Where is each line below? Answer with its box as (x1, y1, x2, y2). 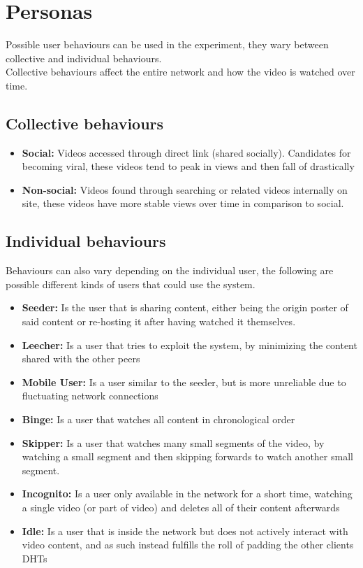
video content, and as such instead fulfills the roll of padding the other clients (22, 537, 354, 552)
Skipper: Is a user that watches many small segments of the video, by (22, 435, 325, 450)
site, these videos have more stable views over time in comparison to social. (22, 196, 344, 211)
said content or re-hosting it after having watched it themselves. (22, 314, 296, 329)
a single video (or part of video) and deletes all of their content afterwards (22, 500, 340, 514)
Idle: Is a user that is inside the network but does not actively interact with (22, 523, 348, 538)
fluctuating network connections (22, 388, 158, 403)
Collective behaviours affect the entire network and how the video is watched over (6, 64, 355, 79)
